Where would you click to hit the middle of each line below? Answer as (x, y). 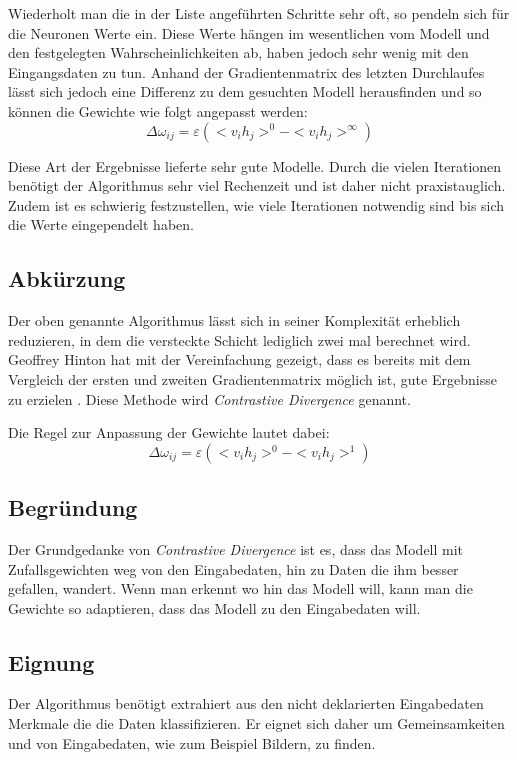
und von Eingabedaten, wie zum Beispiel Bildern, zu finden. (192, 742)
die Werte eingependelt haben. (101, 224)
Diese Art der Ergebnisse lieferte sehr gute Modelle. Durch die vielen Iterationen (255, 165)
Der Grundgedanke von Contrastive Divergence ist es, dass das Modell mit (236, 548)
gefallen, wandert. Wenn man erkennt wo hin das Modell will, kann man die (240, 588)
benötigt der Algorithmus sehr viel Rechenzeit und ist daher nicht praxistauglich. (257, 185)
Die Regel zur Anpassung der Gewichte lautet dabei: (169, 432)
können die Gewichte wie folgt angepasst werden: (158, 110)
